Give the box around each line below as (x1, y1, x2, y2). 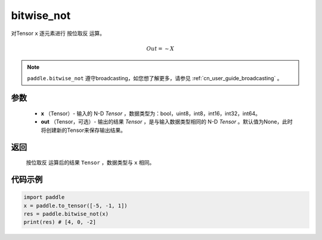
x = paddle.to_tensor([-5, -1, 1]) (23, 202, 128, 209)
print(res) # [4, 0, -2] (23, 219, 97, 226)
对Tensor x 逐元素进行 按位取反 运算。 (11, 30, 106, 37)
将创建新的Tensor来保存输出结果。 (41, 127, 126, 134)
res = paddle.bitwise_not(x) (23, 210, 109, 217)
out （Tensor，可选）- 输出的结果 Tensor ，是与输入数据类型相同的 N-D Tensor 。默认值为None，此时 (41, 118, 293, 125)
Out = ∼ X (146, 45, 174, 52)
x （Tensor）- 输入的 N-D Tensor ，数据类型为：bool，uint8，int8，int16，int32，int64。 (41, 110, 261, 117)
